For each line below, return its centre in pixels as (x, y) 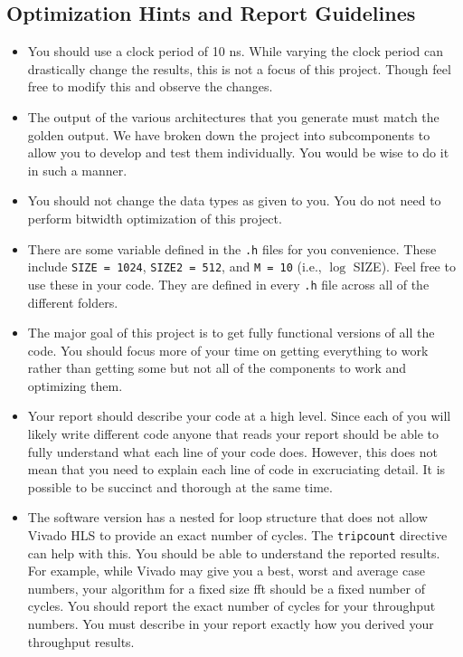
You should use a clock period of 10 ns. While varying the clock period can (236, 51)
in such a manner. (77, 170)
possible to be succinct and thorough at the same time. (180, 486)
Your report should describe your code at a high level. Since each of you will (239, 416)
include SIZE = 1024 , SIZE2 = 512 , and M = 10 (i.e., (175, 267)
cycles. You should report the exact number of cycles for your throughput (231, 606)
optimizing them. (75, 385)
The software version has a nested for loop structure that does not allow (227, 517)
